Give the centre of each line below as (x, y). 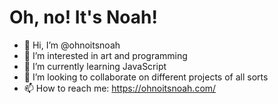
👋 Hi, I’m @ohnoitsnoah (72, 45)
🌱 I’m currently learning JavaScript (95, 66)
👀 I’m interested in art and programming (105, 55)
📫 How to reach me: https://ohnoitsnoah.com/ (120, 88)
